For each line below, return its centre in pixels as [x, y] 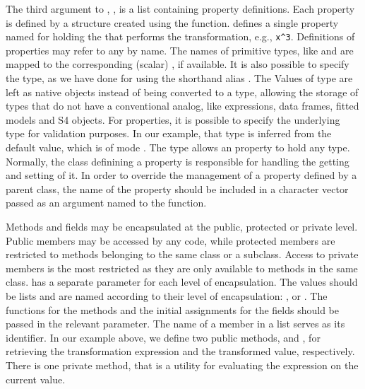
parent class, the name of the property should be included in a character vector [177, 188]
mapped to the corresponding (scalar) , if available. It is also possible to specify [178, 64]
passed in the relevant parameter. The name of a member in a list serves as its [175, 324]
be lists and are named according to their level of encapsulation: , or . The [167, 295]
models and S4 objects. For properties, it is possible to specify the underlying [173, 119]
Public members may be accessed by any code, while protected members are [170, 240]
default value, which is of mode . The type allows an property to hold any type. [178, 147]
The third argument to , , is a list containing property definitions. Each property [180, 8]
